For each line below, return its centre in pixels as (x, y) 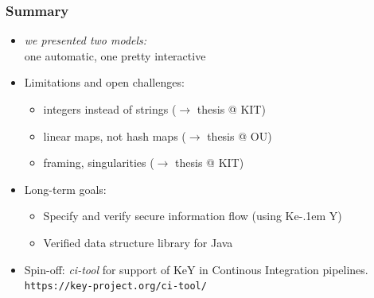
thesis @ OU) (240, 135)
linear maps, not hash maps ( (115, 135)
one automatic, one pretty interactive (115, 55)
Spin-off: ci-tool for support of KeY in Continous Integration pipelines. (196, 269)
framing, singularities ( (99, 163)
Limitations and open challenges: (104, 82)
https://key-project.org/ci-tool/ (115, 286)
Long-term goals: (65, 189)
